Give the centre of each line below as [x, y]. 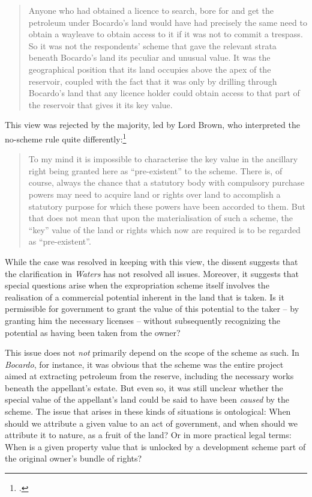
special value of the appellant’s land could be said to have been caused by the [147, 399]
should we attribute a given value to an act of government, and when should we [151, 423]
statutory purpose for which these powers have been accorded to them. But [167, 206]
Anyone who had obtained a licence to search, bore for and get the [151, 10]
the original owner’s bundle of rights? [73, 458]
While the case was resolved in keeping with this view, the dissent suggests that [151, 261]
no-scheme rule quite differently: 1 [66, 138]
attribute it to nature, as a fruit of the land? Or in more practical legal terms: [148, 435]
